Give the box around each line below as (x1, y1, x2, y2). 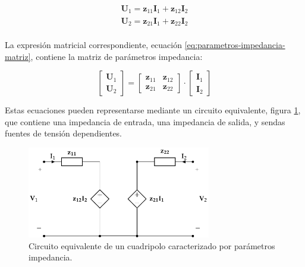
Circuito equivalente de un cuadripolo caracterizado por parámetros (29, 239, 275, 252)
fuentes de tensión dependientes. (5, 127, 122, 139)
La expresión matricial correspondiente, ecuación (5, 39, 183, 50)
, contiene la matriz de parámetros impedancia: (30, 50, 203, 62)
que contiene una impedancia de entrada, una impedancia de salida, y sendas (5, 115, 285, 128)
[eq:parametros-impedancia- (184, 39, 285, 50)
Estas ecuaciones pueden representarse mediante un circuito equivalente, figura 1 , (5, 104, 301, 116)
